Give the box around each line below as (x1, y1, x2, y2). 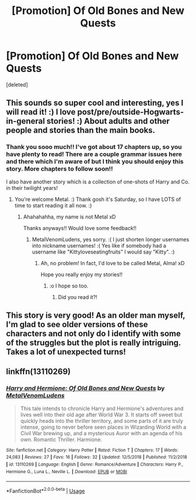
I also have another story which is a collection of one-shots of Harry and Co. (6, 178, 190, 185)
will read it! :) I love (6, 107, 76, 117)
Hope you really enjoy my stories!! (40, 270, 123, 278)
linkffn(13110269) (6, 367, 71, 377)
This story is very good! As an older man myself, (6, 311, 185, 321)
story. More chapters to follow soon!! (6, 165, 113, 173)
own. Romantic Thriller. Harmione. (20, 436, 102, 443)
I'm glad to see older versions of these (6, 320, 148, 329)
